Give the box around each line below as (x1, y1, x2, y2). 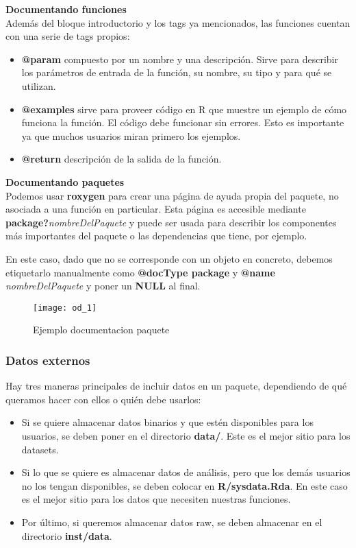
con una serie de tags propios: (5, 29, 130, 43)
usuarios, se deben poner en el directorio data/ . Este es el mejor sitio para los (21, 428, 351, 442)
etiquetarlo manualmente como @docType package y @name (5, 265, 275, 279)
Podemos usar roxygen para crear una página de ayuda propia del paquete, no (5, 188, 339, 202)
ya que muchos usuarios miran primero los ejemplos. (21, 128, 241, 143)
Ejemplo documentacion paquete (33, 322, 170, 337)
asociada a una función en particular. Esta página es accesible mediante (5, 202, 306, 216)
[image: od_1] (33, 302, 97, 313)
